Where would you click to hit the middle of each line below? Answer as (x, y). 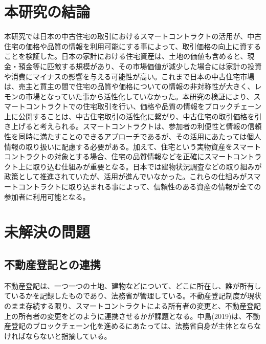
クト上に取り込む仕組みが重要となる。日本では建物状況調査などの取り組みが (133, 166)
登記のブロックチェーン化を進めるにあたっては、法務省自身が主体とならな (136, 326)
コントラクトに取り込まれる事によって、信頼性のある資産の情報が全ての (140, 187)
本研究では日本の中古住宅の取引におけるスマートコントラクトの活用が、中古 (133, 36)
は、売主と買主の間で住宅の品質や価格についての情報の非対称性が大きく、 (129, 86)
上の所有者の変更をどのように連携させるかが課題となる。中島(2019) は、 (125, 316)
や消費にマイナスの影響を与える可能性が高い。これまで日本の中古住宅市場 (129, 76)
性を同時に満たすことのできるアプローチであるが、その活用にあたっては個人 (133, 136)
